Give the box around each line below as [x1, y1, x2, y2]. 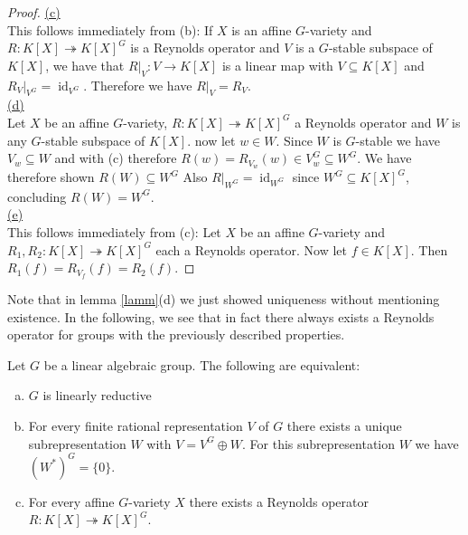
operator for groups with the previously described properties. [7, 325, 345, 344]
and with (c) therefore [54, 148, 177, 167]
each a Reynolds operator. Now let [155, 240, 348, 259]
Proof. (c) [7, 3, 61, 21]
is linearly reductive [42, 386, 152, 405]
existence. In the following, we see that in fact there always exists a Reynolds [7, 307, 435, 326]
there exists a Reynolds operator [189, 492, 369, 511]
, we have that [45, 55, 125, 74]
